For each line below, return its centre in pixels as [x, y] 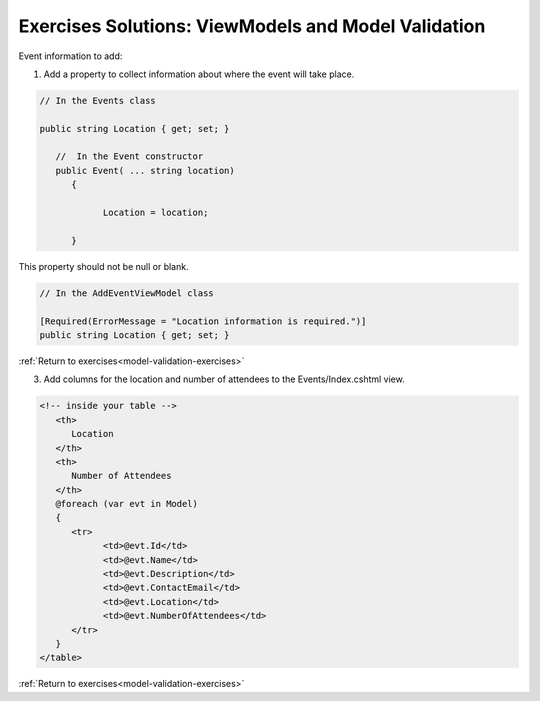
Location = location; [155, 213]
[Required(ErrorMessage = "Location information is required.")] [203, 321]
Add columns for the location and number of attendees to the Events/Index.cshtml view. [224, 379]
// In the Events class [98, 100]
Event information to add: [70, 56]
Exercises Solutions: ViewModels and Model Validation [252, 26]
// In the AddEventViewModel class [126, 293]
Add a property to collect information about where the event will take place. [199, 74]
